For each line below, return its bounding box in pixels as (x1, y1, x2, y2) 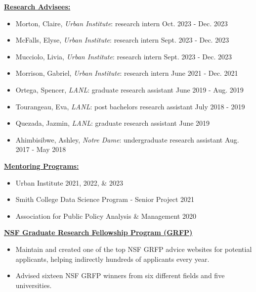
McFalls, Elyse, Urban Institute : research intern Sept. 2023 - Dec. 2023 (15, 35, 229, 45)
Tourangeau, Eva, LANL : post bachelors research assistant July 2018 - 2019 (15, 101, 245, 111)
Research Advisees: (4, 1, 71, 11)
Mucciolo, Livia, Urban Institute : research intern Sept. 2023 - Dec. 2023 (15, 51, 232, 61)
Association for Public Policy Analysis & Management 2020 (15, 210, 196, 221)
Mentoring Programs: (4, 160, 79, 171)
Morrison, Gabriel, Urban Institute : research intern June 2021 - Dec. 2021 (15, 68, 238, 78)
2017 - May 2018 (15, 144, 66, 154)
